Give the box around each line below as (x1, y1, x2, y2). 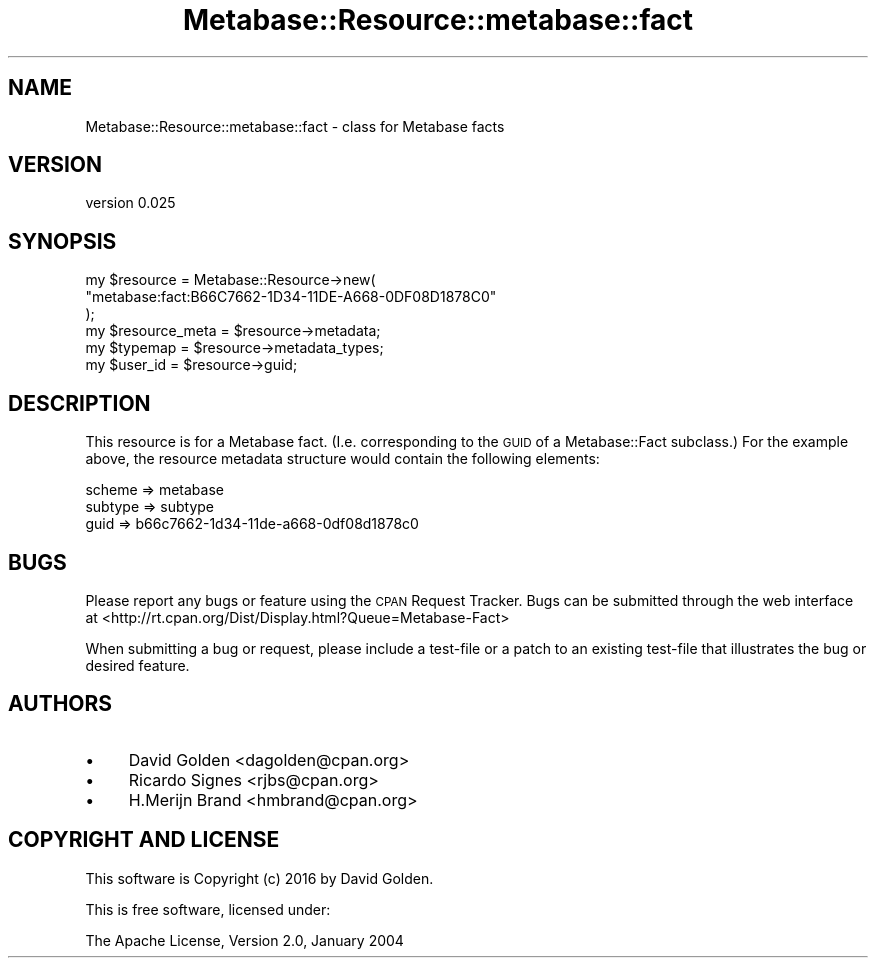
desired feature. (85, 656, 190, 674)
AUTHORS (8, 691, 113, 717)
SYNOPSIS (8, 228, 117, 254)
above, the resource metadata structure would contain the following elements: (85, 450, 600, 468)
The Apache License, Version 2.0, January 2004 (85, 931, 404, 949)
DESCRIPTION (8, 390, 151, 416)
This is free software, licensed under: (85, 900, 331, 918)
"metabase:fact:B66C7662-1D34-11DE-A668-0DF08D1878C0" (85, 288, 497, 306)
